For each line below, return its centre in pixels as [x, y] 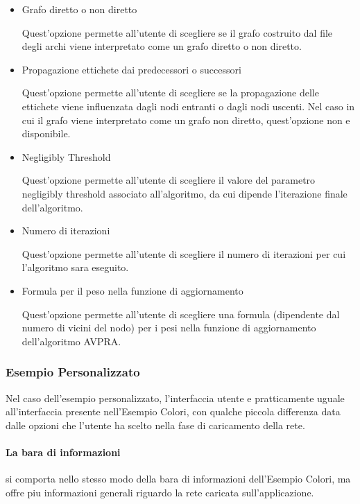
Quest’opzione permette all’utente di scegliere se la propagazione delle [170, 93]
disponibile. [46, 133]
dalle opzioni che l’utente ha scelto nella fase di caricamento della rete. [155, 425]
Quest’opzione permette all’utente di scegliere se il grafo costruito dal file [177, 32]
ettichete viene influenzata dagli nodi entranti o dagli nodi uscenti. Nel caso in [188, 106]
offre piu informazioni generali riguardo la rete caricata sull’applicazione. [160, 492]
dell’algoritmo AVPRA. [71, 341]
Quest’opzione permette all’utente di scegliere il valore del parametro [169, 180]
